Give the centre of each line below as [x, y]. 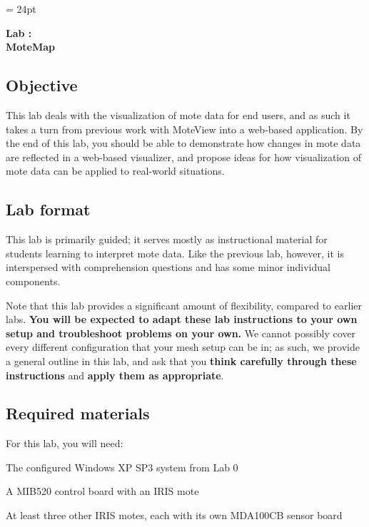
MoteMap [31, 47]
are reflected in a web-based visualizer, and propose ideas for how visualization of [183, 157]
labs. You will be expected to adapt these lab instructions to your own [182, 319]
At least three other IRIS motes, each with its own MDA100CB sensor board [174, 515]
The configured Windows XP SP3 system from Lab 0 [122, 467]
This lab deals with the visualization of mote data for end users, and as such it [178, 114]
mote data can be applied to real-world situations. [115, 171]
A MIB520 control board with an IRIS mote [102, 491]
